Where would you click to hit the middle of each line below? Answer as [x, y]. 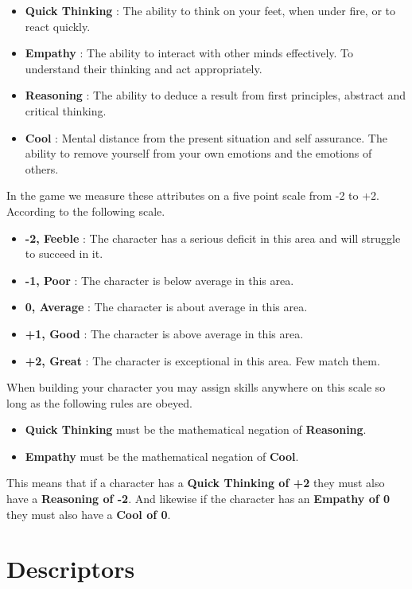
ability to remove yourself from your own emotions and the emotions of [198, 153]
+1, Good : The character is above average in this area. [164, 333]
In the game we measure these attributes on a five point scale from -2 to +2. [193, 195]
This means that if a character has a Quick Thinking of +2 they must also [196, 483]
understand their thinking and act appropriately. [144, 68]
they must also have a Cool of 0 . [89, 514]
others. [42, 168]
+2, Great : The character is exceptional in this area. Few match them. [202, 360]
